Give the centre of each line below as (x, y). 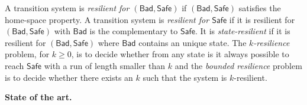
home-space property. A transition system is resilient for (107, 19)
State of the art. (38, 97)
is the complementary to (134, 31)
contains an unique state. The (193, 42)
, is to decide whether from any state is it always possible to (180, 54)
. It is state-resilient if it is (243, 31)
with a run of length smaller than (105, 65)
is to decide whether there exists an (69, 77)
